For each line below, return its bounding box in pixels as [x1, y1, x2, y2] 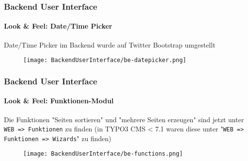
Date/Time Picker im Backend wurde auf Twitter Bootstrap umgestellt [4, 39, 216, 49]
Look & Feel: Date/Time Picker [4, 21, 112, 31]
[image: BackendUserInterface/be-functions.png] [23, 150, 183, 158]
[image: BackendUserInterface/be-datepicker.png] [23, 57, 186, 64]
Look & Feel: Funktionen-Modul [4, 96, 114, 106]
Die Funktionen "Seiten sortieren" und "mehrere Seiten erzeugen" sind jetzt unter [4, 114, 244, 124]
